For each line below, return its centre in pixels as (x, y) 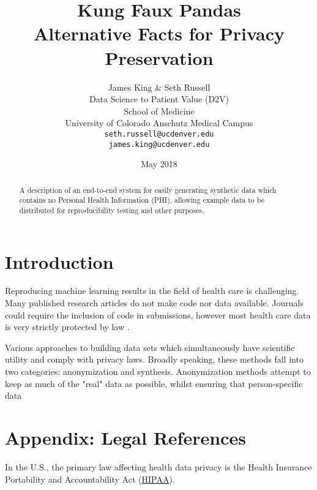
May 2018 (159, 164)
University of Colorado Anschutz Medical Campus (159, 123)
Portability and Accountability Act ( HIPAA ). (90, 479)
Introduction (59, 261)
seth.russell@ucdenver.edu (159, 134)
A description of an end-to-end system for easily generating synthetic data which (148, 190)
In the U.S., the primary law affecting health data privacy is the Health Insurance (158, 466)
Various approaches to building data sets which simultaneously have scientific (150, 347)
